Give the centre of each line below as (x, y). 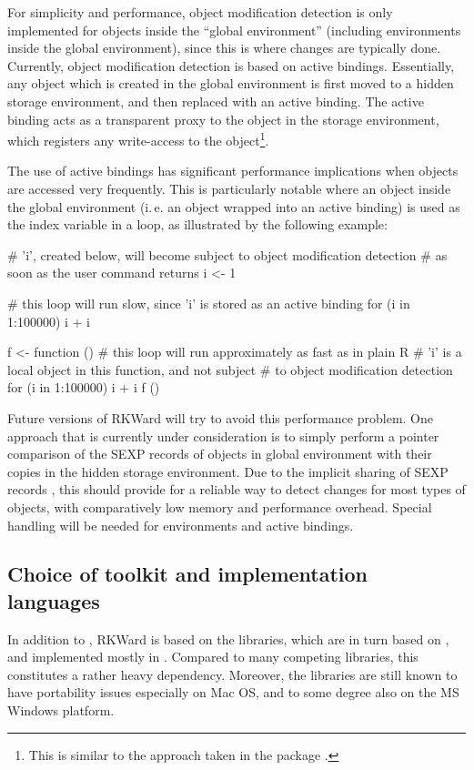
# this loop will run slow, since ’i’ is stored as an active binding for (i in (209, 303)
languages (54, 600)
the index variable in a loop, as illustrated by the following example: (197, 224)
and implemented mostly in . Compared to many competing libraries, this (213, 657)
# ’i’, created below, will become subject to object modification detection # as (227, 254)
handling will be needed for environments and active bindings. (181, 525)
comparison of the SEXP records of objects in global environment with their (220, 454)
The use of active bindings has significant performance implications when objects (233, 171)
